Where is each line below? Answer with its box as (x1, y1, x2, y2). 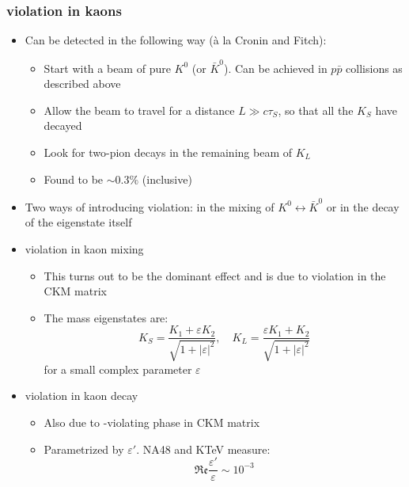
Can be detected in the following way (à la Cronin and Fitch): (25, 32, 327, 48)
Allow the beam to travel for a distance (44, 101, 235, 118)
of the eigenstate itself (25, 214, 132, 230)
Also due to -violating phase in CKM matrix (44, 414, 260, 431)
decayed (44, 117, 82, 134)
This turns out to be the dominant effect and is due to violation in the (44, 267, 386, 283)
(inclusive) (142, 170, 192, 187)
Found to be (44, 170, 104, 187)
